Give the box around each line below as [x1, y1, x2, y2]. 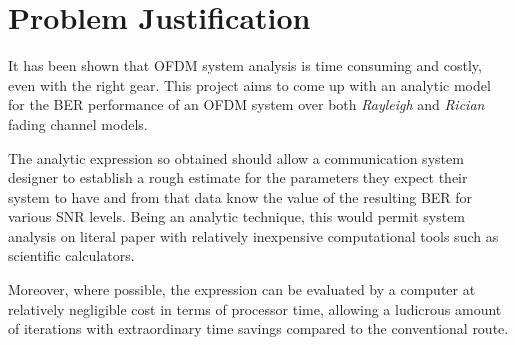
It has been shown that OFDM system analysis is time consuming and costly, [8, 55, 482, 76]
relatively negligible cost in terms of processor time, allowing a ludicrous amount [8, 298, 502, 319]
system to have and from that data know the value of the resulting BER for [8, 186, 473, 207]
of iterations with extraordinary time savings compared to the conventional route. [8, 318, 509, 339]
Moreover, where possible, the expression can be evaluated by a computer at [8, 279, 476, 300]
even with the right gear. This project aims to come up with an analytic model [8, 74, 491, 95]
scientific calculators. [8, 245, 135, 266]
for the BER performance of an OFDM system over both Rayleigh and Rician [8, 94, 485, 115]
